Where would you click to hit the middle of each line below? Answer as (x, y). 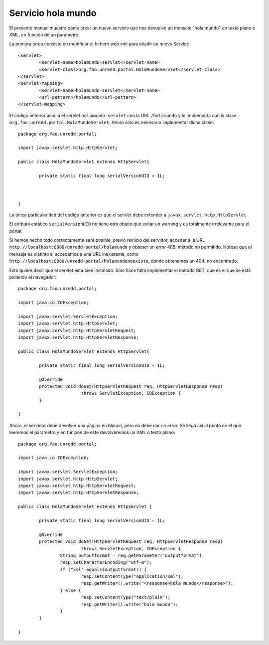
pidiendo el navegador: (33, 277)
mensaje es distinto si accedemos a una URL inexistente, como (74, 254)
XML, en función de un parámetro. (44, 34)
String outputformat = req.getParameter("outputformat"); (132, 555)
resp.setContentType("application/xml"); (132, 576)
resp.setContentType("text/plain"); (126, 597)
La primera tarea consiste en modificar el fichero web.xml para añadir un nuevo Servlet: (99, 44)
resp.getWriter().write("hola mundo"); (130, 604)
